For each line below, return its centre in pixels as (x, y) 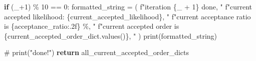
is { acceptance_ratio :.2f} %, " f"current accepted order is (92, 26)
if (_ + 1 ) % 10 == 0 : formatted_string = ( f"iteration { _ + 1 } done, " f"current (128, 6)
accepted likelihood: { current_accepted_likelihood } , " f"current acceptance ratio (127, 16)
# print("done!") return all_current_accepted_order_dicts (97, 52)
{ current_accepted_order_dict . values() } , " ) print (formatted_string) (111, 35)
